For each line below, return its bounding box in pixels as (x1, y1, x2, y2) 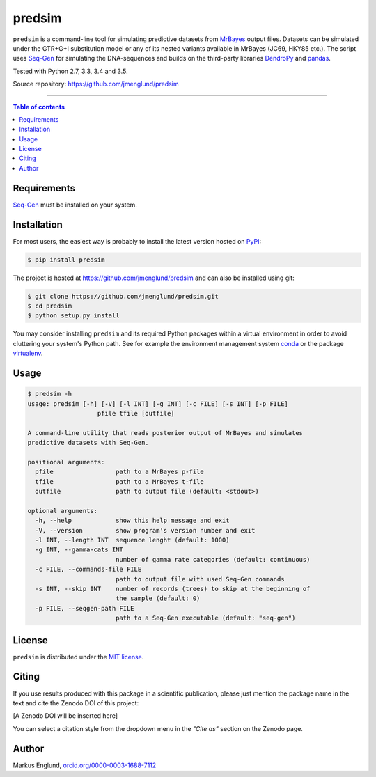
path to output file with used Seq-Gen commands (115, 575, 285, 583)
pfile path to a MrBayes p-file (35, 468, 205, 476)
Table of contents (13, 102, 65, 111)
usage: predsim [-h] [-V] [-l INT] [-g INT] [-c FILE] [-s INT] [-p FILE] (27, 400, 289, 407)
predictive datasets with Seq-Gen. (27, 439, 149, 447)
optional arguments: (27, 507, 97, 515)
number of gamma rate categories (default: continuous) (115, 556, 311, 563)
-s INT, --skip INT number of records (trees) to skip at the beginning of (35, 585, 311, 592)
